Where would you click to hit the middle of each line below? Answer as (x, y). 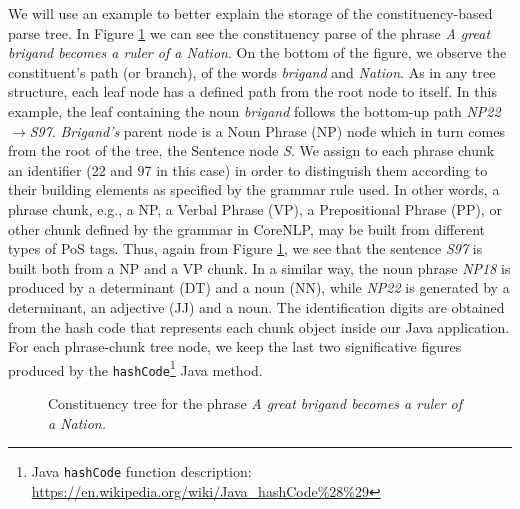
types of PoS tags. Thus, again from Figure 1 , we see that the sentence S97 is (245, 248)
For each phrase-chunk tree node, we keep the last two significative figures (235, 346)
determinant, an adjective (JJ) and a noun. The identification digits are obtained (256, 306)
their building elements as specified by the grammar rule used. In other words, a (254, 189)
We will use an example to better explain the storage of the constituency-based (250, 13)
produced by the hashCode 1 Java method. (135, 368)
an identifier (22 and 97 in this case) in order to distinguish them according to (248, 169)
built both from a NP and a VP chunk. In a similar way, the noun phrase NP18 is (259, 267)
